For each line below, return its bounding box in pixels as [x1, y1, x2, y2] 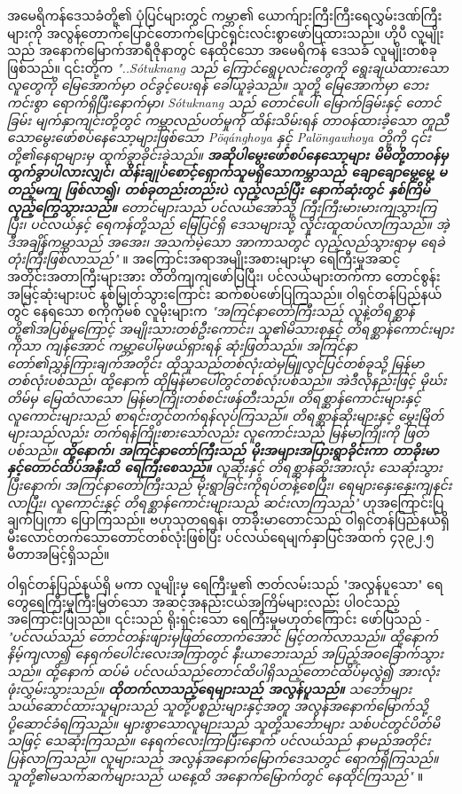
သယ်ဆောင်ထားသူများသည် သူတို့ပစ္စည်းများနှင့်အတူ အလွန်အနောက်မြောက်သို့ [7, 696, 429, 715]
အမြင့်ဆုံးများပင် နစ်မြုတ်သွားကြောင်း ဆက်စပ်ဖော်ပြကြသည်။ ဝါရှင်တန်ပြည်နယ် [7, 284, 442, 303]
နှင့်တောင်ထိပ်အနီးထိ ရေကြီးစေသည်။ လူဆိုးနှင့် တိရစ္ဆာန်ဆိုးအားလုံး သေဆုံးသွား [7, 458, 442, 476]
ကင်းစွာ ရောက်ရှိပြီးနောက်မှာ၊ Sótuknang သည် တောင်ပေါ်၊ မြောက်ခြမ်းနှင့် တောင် [7, 92, 442, 111]
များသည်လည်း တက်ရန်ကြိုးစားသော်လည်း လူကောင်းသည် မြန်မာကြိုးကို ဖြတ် [7, 423, 429, 442]
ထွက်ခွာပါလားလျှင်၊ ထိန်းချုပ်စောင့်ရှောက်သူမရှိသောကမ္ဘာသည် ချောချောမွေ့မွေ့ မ [7, 162, 447, 181]
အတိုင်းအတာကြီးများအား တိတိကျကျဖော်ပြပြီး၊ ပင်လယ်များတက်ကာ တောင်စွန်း [7, 266, 441, 285]
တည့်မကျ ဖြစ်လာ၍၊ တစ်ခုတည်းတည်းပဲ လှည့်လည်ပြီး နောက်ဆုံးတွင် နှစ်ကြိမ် [7, 179, 430, 198]
